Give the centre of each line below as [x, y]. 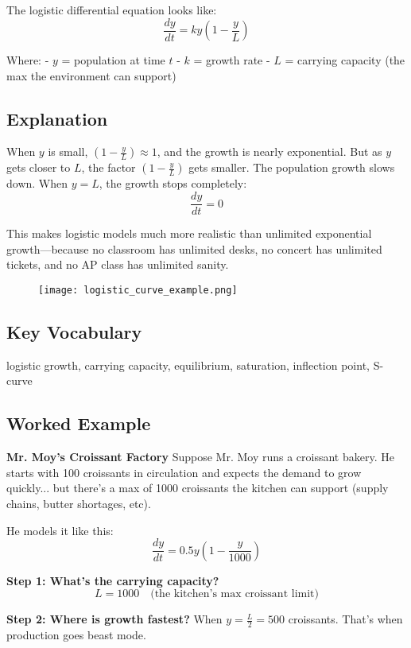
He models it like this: [60, 530]
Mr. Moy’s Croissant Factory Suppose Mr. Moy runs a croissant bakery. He [200, 457]
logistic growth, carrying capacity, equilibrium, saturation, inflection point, [188, 365]
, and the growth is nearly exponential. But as [269, 151]
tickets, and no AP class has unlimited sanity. [118, 264]
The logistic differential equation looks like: [112, 10]
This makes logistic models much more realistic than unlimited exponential [189, 233]
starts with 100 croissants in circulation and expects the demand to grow [184, 472]
